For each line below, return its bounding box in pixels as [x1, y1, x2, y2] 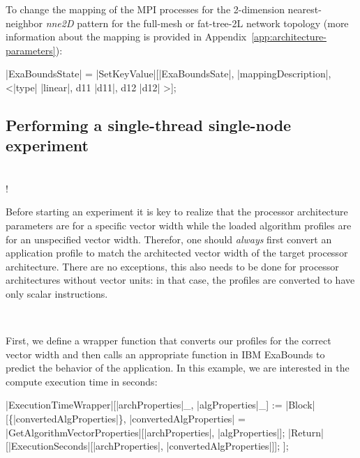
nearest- [287, 2, 322, 16]
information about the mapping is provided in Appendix [6, 29, 247, 44]
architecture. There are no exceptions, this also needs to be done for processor [6, 259, 339, 273]
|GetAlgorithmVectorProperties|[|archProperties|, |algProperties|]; [6, 425, 285, 439]
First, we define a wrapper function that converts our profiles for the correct [6, 333, 331, 348]
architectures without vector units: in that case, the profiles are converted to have [6, 273, 355, 287]
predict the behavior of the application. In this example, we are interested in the [6, 360, 350, 375]
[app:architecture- [251, 29, 327, 44]
